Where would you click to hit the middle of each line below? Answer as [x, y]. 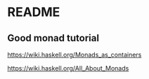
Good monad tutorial [53, 38]
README [34, 12]
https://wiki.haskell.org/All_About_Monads [68, 68]
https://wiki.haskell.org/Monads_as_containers [74, 55]
